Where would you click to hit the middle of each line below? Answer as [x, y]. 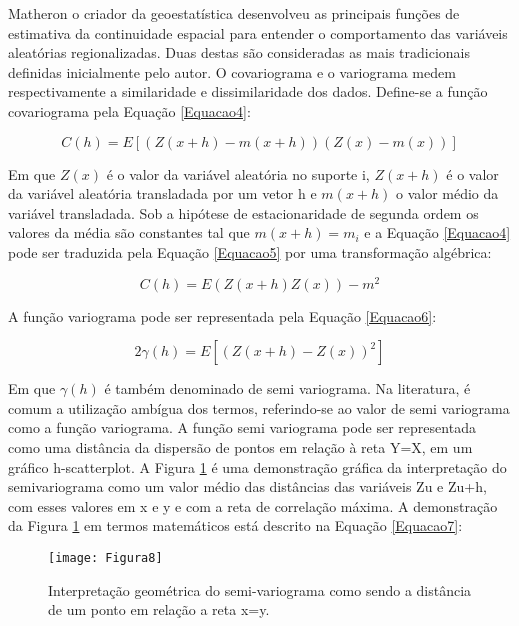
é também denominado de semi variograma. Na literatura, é [287, 388]
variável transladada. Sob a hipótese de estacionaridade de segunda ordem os [243, 212]
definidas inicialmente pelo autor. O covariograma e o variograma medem [232, 71]
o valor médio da [447, 193]
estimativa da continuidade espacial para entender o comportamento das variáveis [258, 32]
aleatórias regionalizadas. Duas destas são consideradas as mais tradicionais [239, 52]
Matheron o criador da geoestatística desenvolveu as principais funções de [234, 13]
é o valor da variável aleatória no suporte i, [238, 173]
